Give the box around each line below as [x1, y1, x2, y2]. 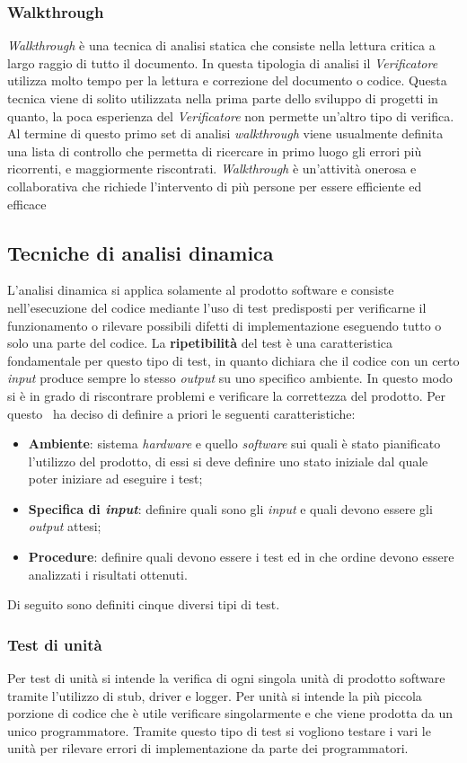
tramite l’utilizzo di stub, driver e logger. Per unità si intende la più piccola [7, 686, 422, 705]
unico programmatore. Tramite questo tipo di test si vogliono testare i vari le [7, 721, 431, 740]
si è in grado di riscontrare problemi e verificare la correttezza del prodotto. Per [7, 386, 446, 404]
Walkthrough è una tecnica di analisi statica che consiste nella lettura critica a [7, 36, 436, 55]
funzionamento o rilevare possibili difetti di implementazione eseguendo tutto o [7, 315, 442, 334]
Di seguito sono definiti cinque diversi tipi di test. [7, 595, 280, 614]
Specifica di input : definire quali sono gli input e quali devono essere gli [28, 499, 433, 518]
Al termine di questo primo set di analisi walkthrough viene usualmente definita [7, 124, 444, 143]
